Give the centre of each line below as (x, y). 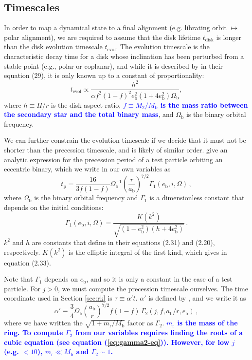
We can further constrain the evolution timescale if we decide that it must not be (125, 140)
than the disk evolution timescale (53, 47)
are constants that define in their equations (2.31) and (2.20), (123, 242)
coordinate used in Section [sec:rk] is (58, 298)
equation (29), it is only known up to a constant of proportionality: (104, 75)
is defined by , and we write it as (197, 298)
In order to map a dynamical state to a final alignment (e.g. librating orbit (115, 28)
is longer (229, 37)
